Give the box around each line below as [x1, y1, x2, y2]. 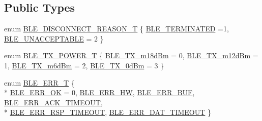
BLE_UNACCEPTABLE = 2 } [4, 33, 104, 44]
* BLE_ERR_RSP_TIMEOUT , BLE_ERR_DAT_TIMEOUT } [4, 107, 212, 117]
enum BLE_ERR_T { [4, 77, 75, 88]
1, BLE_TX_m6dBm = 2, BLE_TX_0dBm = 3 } [4, 60, 164, 70]
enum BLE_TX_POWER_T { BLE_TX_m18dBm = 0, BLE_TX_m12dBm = [4, 50, 258, 61]
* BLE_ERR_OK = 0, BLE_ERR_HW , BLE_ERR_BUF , [4, 87, 195, 98]
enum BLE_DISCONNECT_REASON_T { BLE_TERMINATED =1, [4, 23, 229, 34]
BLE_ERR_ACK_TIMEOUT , [4, 97, 103, 107]
